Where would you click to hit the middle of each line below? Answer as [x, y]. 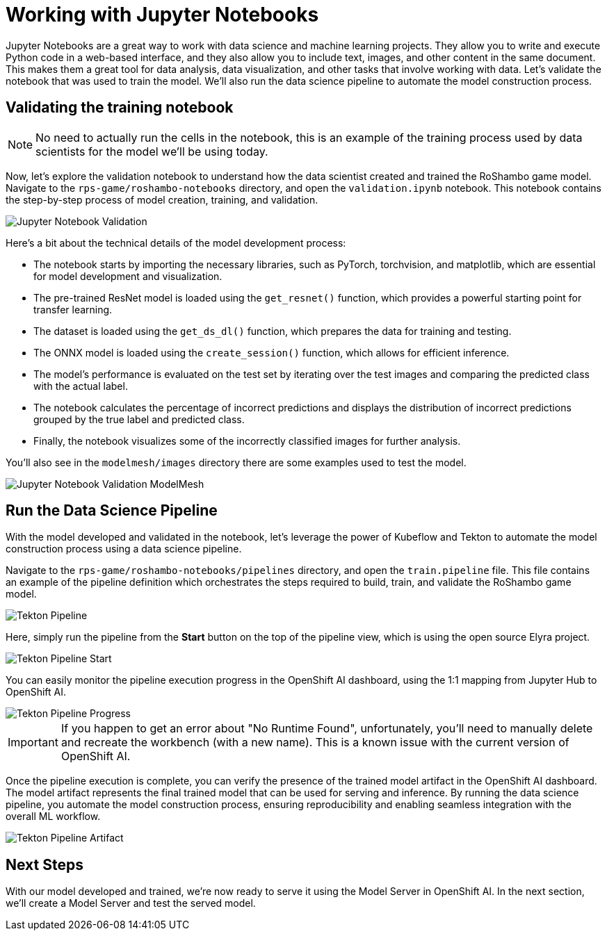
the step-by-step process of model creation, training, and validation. [162, 199]
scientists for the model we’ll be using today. [152, 151]
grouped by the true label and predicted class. [139, 419]
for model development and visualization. [128, 276]
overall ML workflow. [53, 816]
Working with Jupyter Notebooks [162, 15]
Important [33, 742]
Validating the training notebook [120, 108]
